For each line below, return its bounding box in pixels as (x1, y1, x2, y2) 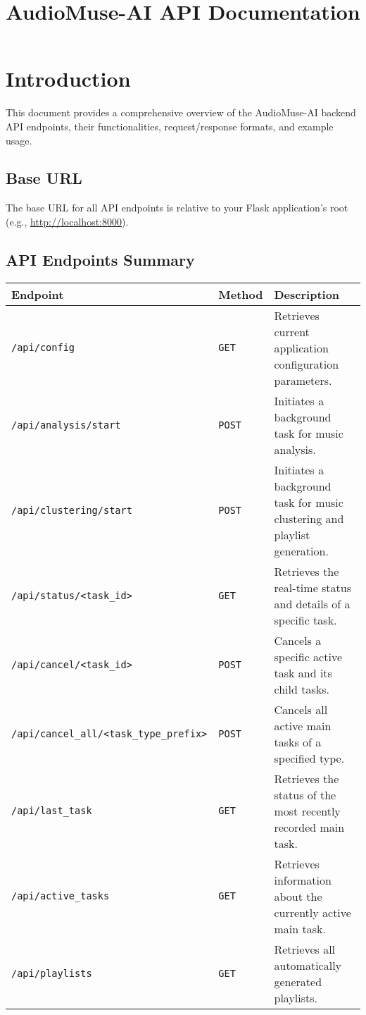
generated (274, 973, 322, 990)
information (274, 871, 332, 888)
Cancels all (274, 701, 328, 718)
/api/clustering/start (11, 504, 132, 516)
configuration (274, 355, 339, 372)
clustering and (274, 510, 344, 527)
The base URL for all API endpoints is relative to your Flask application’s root (6, 200, 348, 215)
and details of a (274, 595, 351, 612)
